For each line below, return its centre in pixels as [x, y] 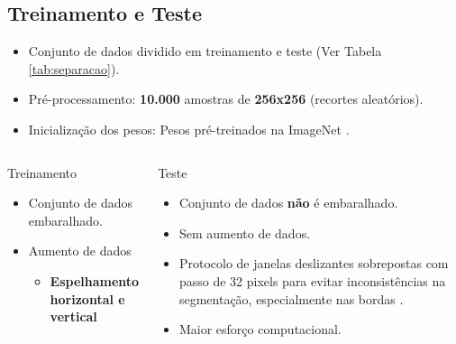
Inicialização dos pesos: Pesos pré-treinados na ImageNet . [189, 129]
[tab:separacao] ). [74, 68]
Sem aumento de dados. [245, 232]
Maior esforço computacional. [260, 329]
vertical [73, 316]
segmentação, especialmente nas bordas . [291, 298]
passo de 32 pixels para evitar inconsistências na [312, 280]
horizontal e [87, 298]
